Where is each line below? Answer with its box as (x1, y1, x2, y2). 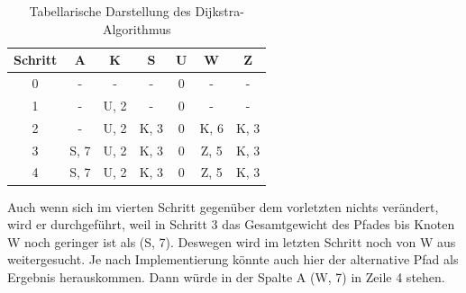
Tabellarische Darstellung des (29, 2, 191, 20)
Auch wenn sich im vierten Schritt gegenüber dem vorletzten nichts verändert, (7, 197, 439, 216)
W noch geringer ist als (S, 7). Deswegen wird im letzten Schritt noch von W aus (7, 232, 456, 251)
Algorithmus (102, 19, 171, 38)
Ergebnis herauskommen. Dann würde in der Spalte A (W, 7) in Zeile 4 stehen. (7, 267, 445, 286)
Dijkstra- (195, 2, 244, 20)
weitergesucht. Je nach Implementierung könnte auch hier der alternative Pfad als (7, 250, 459, 269)
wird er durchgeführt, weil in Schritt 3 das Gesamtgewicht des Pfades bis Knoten (7, 215, 455, 234)
